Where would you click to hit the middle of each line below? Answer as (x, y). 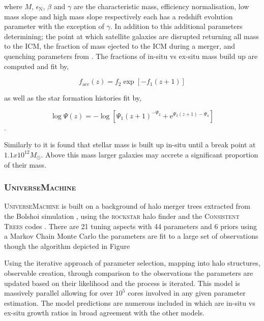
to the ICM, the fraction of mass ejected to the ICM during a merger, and (120, 46)
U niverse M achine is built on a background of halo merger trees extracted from (127, 206)
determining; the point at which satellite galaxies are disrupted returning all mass (131, 36)
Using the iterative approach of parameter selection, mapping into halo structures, (132, 263)
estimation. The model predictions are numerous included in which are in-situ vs (130, 302)
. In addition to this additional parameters (176, 26)
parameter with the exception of (54, 26)
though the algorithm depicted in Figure (67, 246)
